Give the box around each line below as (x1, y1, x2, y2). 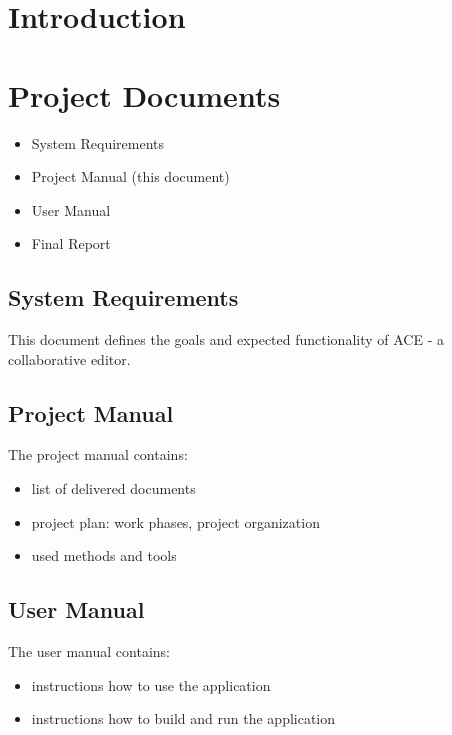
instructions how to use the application (31, 674, 271, 695)
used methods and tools (31, 545, 177, 566)
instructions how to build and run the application (31, 708, 336, 729)
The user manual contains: (8, 641, 170, 662)
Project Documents (8, 74, 281, 115)
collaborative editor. (8, 348, 131, 369)
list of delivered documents (31, 478, 196, 499)
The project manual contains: (8, 444, 188, 465)
